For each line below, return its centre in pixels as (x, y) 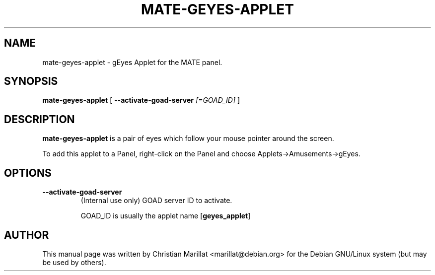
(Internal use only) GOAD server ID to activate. (156, 201)
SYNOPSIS (31, 81)
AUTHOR (27, 235)
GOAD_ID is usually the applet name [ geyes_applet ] (166, 216)
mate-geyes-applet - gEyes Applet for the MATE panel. (132, 62)
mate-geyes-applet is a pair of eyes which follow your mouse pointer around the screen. (188, 138)
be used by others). (74, 262)
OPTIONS (28, 173)
